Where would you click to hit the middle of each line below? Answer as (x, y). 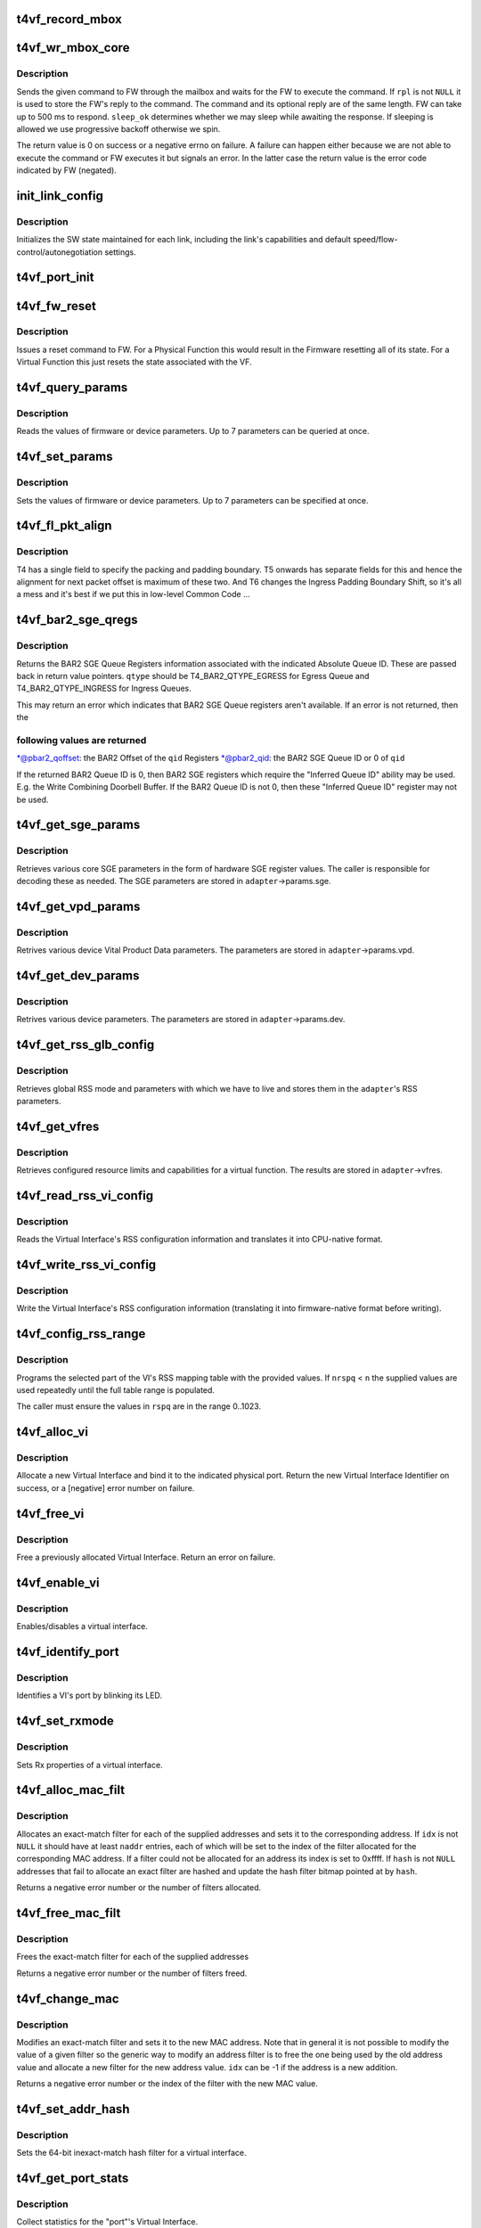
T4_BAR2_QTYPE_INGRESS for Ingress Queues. (104, 688)
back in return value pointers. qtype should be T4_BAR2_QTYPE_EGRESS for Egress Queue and (193, 676)
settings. (120, 252)
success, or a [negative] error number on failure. (106, 1487)
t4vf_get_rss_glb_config (86, 1045)
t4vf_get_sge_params (78, 825)
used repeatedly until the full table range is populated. (116, 1389)
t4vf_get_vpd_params (78, 906)
